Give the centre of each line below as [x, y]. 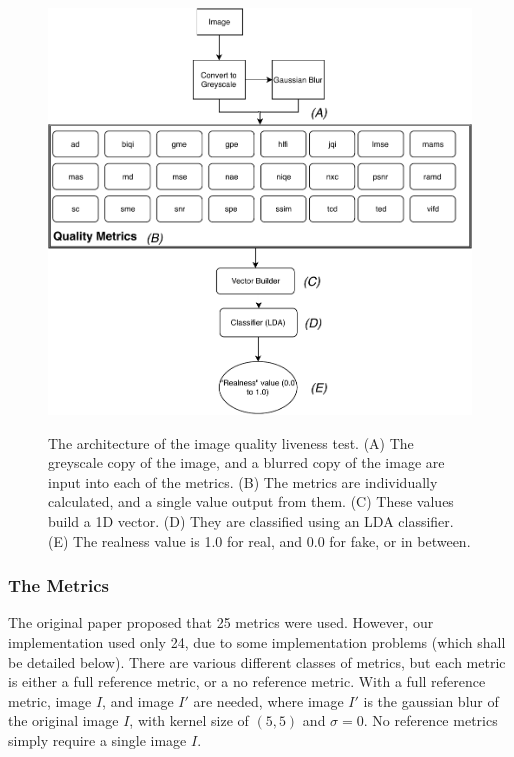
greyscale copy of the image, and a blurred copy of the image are [246, 462]
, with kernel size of [189, 720]
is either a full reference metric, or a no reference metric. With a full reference [247, 681]
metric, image [50, 700]
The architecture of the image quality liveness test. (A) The [231, 442]
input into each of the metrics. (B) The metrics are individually [243, 481]
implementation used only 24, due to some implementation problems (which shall [257, 642]
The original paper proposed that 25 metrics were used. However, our [221, 622]
